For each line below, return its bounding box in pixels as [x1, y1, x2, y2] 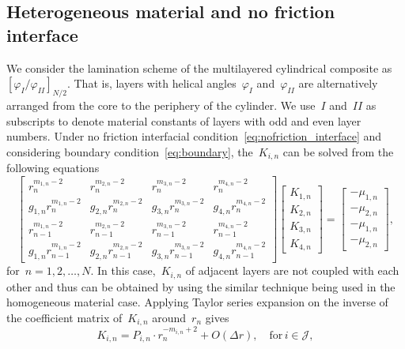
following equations [6, 159, 100, 176]
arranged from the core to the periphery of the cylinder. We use [6, 96, 316, 113]
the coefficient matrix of [6, 309, 123, 325]
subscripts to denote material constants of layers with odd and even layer [6, 112, 361, 129]
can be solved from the [282, 143, 394, 159]
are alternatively [298, 75, 378, 92]
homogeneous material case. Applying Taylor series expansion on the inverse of [6, 294, 388, 310]
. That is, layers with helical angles [66, 75, 237, 92]
